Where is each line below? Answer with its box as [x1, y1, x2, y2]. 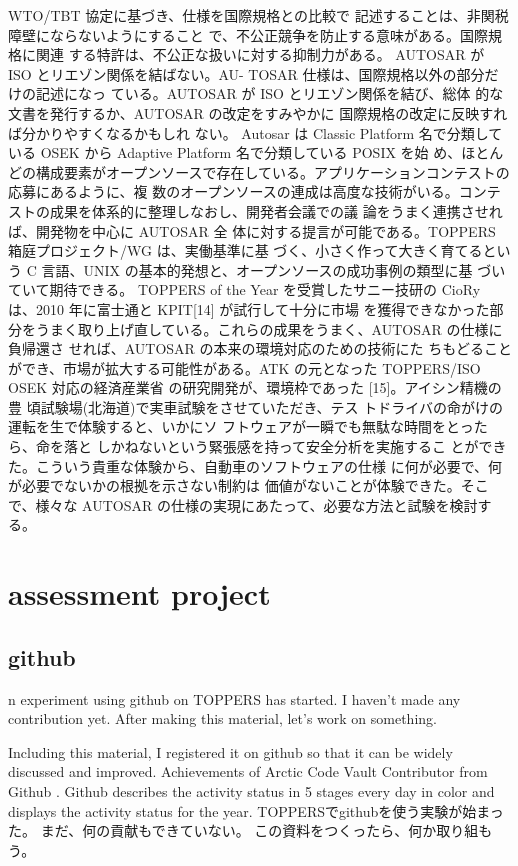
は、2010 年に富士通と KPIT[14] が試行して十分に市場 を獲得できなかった [8, 298, 490, 319]
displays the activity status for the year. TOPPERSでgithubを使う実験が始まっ [8, 800, 504, 821]
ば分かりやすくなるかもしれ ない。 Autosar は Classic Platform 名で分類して [8, 122, 503, 143]
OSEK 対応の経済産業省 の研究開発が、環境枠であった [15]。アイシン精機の [8, 377, 502, 398]
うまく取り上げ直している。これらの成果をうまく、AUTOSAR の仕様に [35, 318, 503, 339]
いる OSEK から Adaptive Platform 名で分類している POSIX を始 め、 [8, 142, 462, 163]
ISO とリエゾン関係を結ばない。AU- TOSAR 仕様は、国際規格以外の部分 [8, 63, 485, 84]
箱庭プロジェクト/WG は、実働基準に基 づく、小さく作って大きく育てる [8, 240, 483, 261]
